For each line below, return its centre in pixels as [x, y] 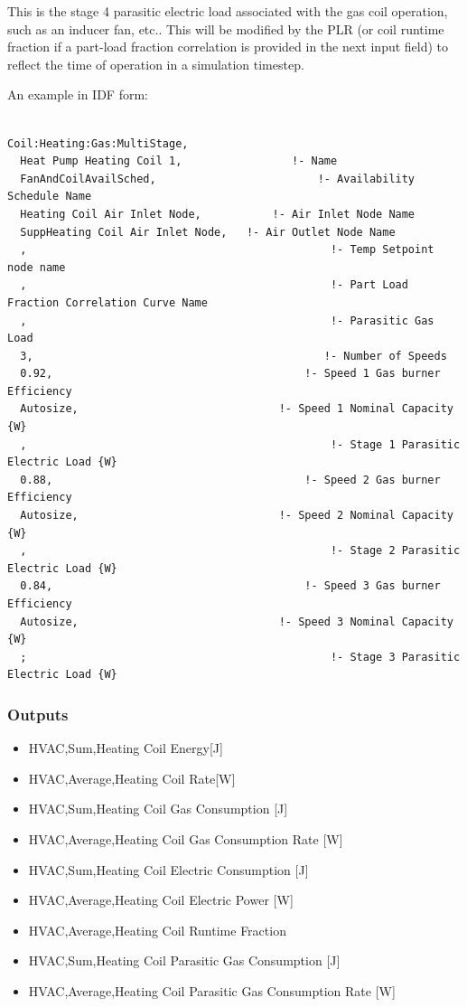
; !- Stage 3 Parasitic [240, 657]
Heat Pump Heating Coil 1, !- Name [179, 161]
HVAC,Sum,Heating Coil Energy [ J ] [126, 748]
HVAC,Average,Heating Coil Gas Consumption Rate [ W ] [186, 838]
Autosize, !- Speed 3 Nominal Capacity [237, 621]
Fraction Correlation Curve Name [107, 302]
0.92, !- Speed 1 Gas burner [230, 374]
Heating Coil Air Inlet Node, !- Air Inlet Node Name [218, 214]
